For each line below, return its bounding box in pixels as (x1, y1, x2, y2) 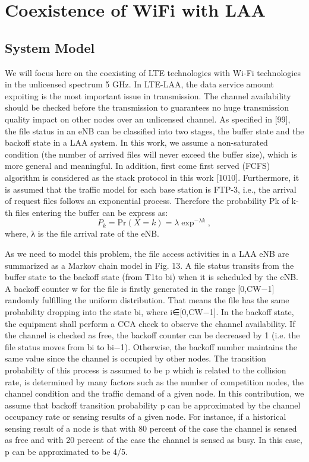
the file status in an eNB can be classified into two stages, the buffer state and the (5, 124, 304, 137)
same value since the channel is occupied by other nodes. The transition (5, 352, 266, 364)
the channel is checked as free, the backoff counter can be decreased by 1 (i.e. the (5, 329, 300, 341)
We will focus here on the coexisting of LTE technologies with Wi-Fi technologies (5, 66, 301, 78)
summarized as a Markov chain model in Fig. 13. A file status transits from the (5, 259, 294, 271)
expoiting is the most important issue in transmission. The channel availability (5, 89, 291, 102)
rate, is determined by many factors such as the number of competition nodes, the (5, 375, 304, 388)
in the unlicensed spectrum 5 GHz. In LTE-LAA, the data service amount (5, 78, 274, 90)
